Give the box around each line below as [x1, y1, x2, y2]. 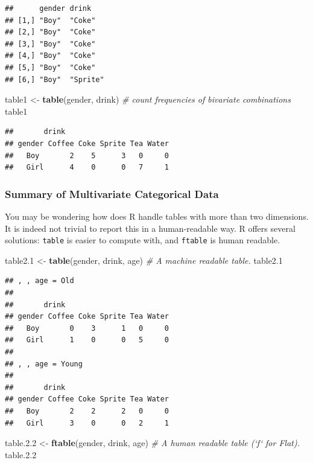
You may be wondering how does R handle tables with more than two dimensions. [5, 209, 309, 222]
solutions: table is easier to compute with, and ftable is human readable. [5, 234, 280, 246]
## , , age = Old [5, 276, 74, 286]
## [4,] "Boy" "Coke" [5, 51, 96, 60]
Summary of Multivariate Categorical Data [5, 186, 219, 201]
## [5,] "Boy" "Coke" [5, 63, 96, 72]
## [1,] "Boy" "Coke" [5, 16, 96, 25]
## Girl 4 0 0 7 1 [5, 163, 169, 172]
